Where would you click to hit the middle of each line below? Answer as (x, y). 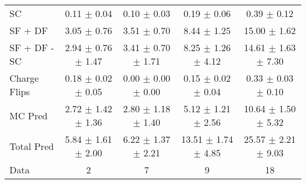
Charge (24, 78)
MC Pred (29, 115)
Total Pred (32, 146)
